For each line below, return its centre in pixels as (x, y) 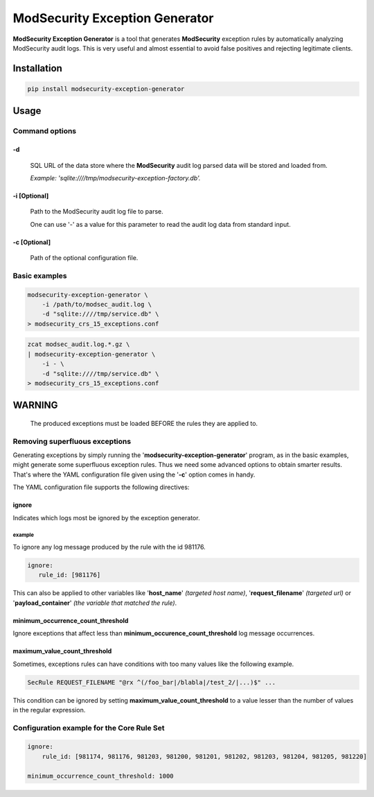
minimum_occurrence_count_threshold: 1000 (100, 776)
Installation (37, 68)
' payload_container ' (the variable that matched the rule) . (95, 603)
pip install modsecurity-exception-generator (106, 89)
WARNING (35, 405)
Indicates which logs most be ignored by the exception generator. (106, 517)
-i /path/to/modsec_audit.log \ (97, 304)
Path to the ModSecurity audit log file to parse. (97, 212)
